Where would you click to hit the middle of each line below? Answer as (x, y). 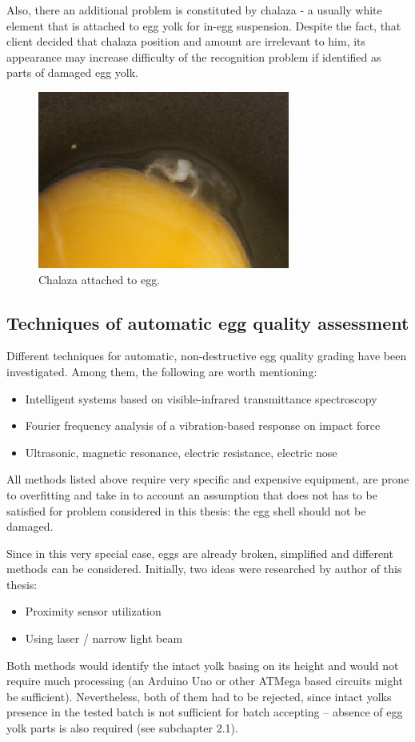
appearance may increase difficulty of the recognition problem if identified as (194, 56)
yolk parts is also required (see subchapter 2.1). (122, 728)
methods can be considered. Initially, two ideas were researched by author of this (204, 569)
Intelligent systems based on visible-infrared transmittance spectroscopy (201, 398)
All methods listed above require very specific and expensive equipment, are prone (208, 479)
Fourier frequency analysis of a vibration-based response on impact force (203, 425)
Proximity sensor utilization (93, 611)
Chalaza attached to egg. (100, 279)
